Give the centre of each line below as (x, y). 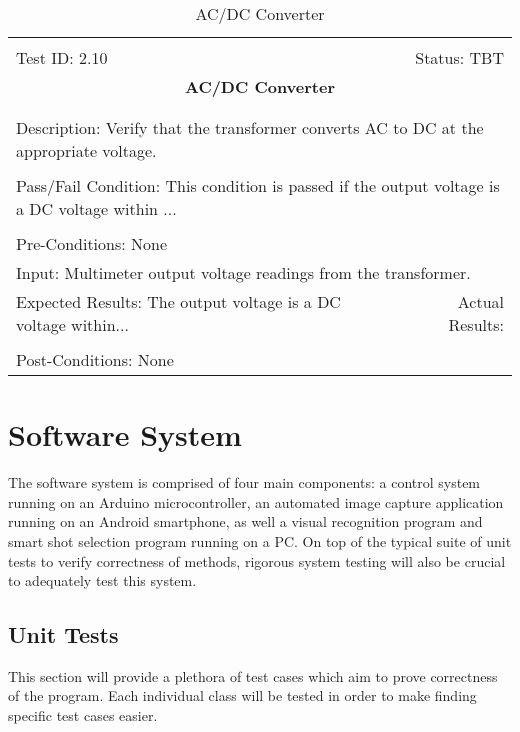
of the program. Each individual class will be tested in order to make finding (242, 695)
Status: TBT (459, 57)
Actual (480, 301)
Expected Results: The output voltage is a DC (178, 301)
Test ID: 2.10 (62, 57)
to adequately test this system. (102, 580)
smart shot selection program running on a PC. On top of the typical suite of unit (260, 540)
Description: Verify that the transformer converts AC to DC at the (250, 127)
